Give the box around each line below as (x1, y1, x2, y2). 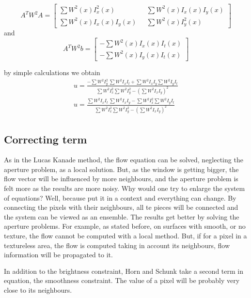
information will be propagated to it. (4, 250, 113, 260)
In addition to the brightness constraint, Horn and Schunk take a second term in (4, 266, 243, 276)
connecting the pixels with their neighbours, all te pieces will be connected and (4, 202, 238, 212)
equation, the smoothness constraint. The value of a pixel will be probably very (4, 275, 240, 285)
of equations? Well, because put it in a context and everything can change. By (4, 192, 236, 203)
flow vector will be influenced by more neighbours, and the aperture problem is (4, 173, 238, 184)
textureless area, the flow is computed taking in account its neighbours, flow (4, 240, 230, 250)
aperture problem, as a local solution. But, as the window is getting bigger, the (4, 164, 239, 174)
